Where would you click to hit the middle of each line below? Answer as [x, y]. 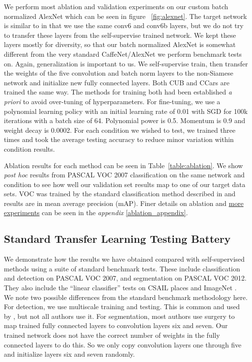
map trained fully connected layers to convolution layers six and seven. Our [116, 325]
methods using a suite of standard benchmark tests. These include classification [122, 268]
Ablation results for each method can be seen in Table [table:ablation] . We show [124, 165]
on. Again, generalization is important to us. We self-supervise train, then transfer [126, 63]
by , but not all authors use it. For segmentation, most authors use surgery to [119, 316]
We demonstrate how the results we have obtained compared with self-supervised [124, 259]
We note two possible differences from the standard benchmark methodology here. [126, 297]
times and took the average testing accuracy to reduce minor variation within [119, 139]
